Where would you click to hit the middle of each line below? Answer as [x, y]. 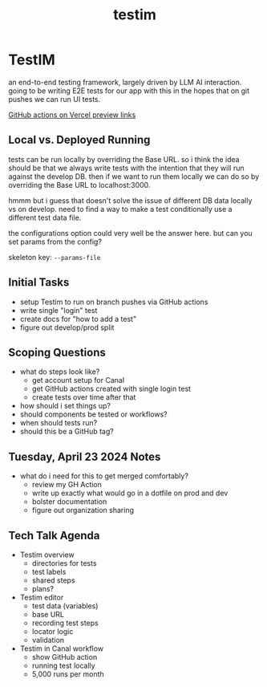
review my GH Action [67, 485]
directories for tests [65, 563]
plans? [43, 589]
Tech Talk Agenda [54, 535]
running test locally [63, 665]
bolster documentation [69, 502]
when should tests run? [59, 423]
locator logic [53, 631]
